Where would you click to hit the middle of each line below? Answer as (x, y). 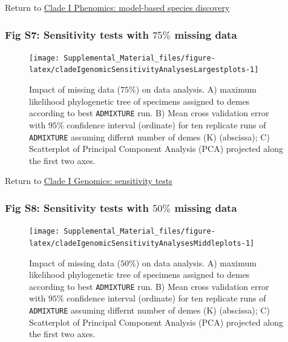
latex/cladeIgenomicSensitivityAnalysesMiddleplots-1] (142, 243)
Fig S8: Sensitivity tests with (77, 207)
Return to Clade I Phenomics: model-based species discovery (117, 7)
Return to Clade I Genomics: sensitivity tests (89, 181)
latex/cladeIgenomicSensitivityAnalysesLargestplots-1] (144, 70)
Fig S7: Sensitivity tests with (77, 34)
